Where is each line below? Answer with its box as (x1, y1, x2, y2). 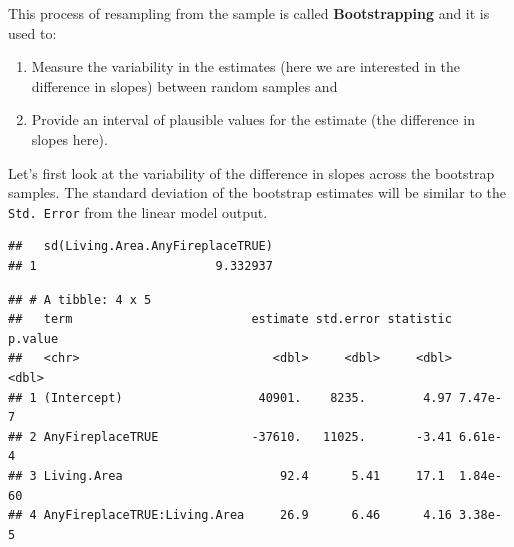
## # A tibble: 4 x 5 (8, 292, 152, 307)
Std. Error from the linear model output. (8, 201, 268, 222)
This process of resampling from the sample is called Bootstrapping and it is (8, 3, 490, 23)
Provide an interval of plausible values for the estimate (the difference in (31, 109, 475, 130)
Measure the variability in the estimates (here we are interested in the (31, 56, 461, 77)
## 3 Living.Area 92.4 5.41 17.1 (8, 468, 445, 483)
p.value (8, 331, 59, 346)
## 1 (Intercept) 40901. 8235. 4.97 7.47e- (8, 390, 502, 405)
